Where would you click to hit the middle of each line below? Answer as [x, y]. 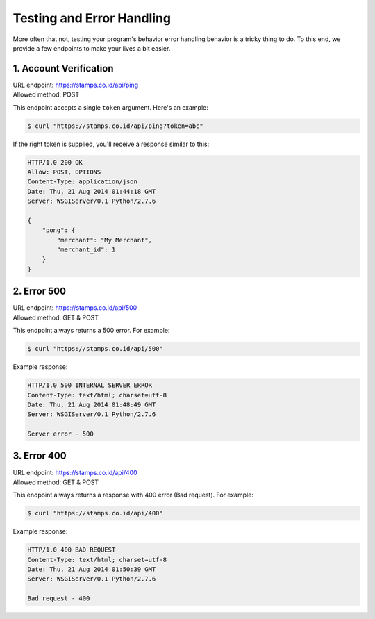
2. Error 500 [39, 291]
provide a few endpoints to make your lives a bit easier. [92, 48]
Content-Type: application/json [83, 182]
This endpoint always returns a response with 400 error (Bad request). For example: [133, 495]
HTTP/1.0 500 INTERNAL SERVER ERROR [90, 385]
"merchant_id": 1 [86, 250]
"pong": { [59, 230]
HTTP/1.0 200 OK [55, 162]
